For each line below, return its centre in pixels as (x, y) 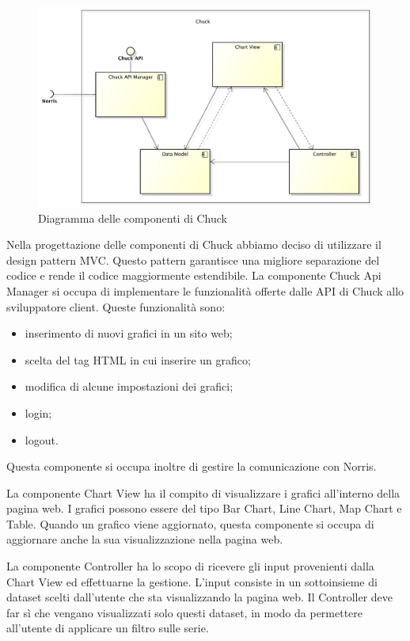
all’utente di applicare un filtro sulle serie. (108, 628)
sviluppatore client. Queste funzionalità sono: (116, 306)
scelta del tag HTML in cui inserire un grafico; (138, 359)
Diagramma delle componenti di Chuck (133, 217)
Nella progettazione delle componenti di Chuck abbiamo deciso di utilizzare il (194, 244)
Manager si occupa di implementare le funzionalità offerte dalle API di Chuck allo (205, 290)
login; (38, 412)
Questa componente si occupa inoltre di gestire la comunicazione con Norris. (192, 466)
